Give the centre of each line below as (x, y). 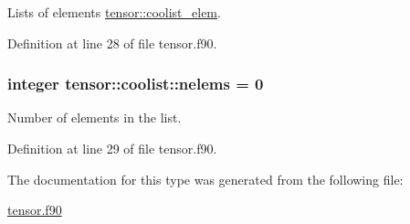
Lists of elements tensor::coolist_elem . (114, 12)
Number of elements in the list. (95, 117)
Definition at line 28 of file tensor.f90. (112, 43)
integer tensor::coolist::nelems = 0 (136, 84)
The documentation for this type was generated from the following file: (205, 179)
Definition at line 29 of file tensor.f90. (112, 148)
